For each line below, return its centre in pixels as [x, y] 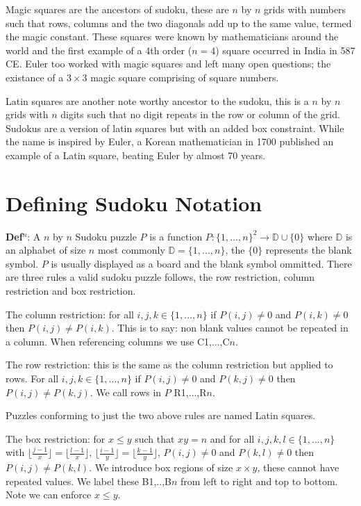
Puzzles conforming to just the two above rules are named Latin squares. [161, 415]
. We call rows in [126, 392]
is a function [176, 236]
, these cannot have [298, 467]
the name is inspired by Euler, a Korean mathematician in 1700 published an [170, 141]
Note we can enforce [49, 495]
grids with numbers [305, 9]
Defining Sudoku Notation [134, 203]
